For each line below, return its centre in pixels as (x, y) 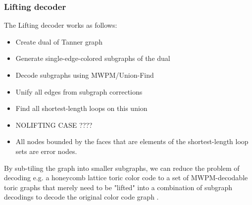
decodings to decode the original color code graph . (81, 197)
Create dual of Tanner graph (59, 41)
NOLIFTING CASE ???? (54, 125)
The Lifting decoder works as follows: (61, 25)
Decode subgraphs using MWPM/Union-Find (85, 75)
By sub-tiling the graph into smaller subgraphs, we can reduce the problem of (122, 168)
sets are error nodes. (46, 151)
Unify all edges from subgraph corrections (79, 91)
